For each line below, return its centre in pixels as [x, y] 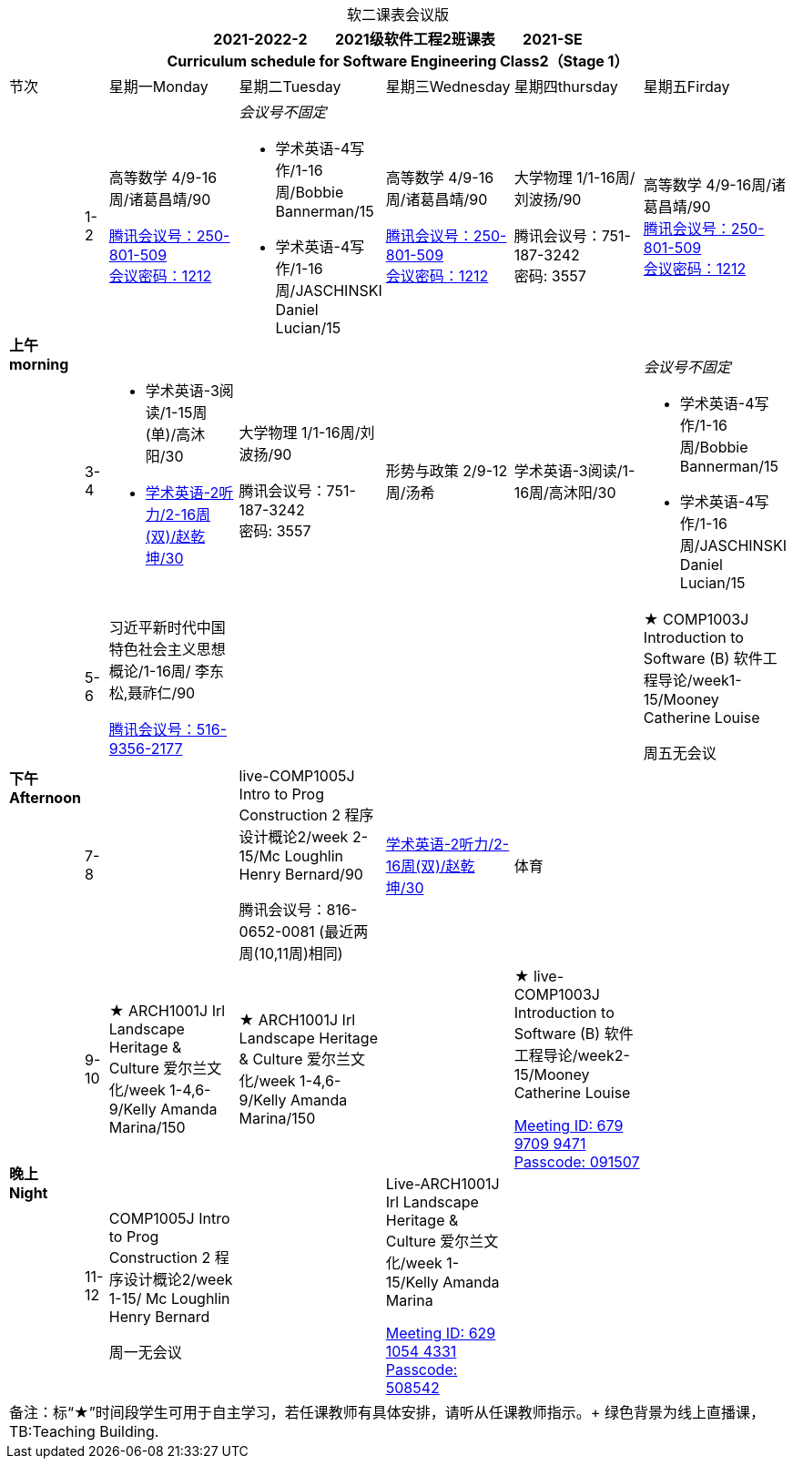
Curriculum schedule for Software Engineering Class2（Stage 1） [398, 61]
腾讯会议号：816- [298, 910]
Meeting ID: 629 [441, 1333]
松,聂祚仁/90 [152, 693]
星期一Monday [158, 87]
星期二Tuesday [290, 87]
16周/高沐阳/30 [565, 493]
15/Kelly [412, 1282]
